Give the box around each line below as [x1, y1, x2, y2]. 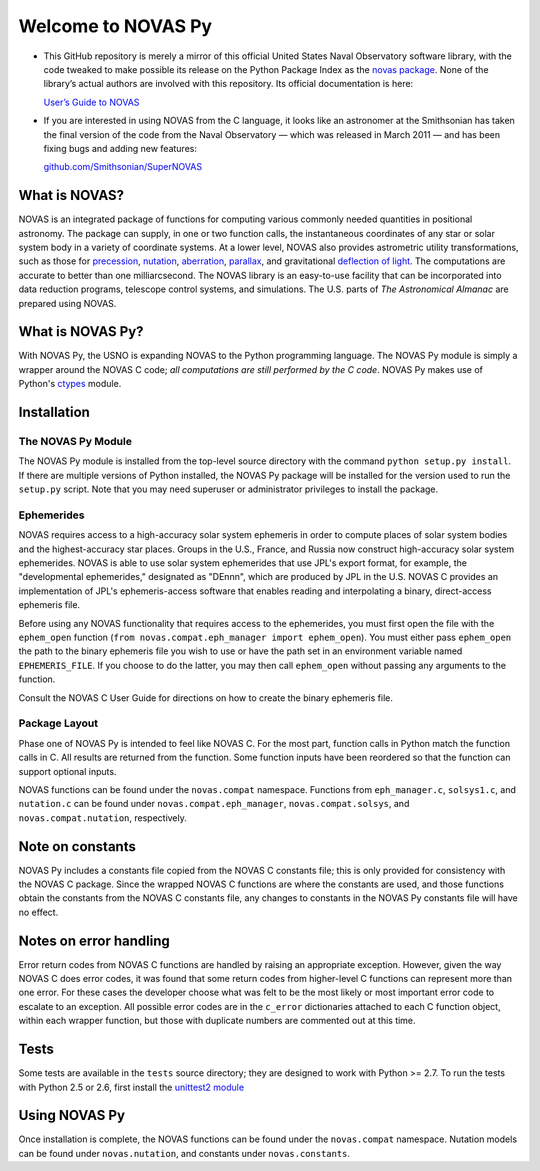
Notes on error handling [18, 932, 170, 949]
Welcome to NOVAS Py [18, 15, 213, 37]
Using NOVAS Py [18, 1107, 125, 1124]
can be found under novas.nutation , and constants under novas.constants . [18, 1147, 350, 1159]
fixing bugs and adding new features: [43, 142, 197, 154]
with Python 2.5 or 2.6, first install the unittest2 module [18, 1081, 245, 1093]
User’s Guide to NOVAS [43, 96, 140, 108]
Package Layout [18, 716, 99, 730]
